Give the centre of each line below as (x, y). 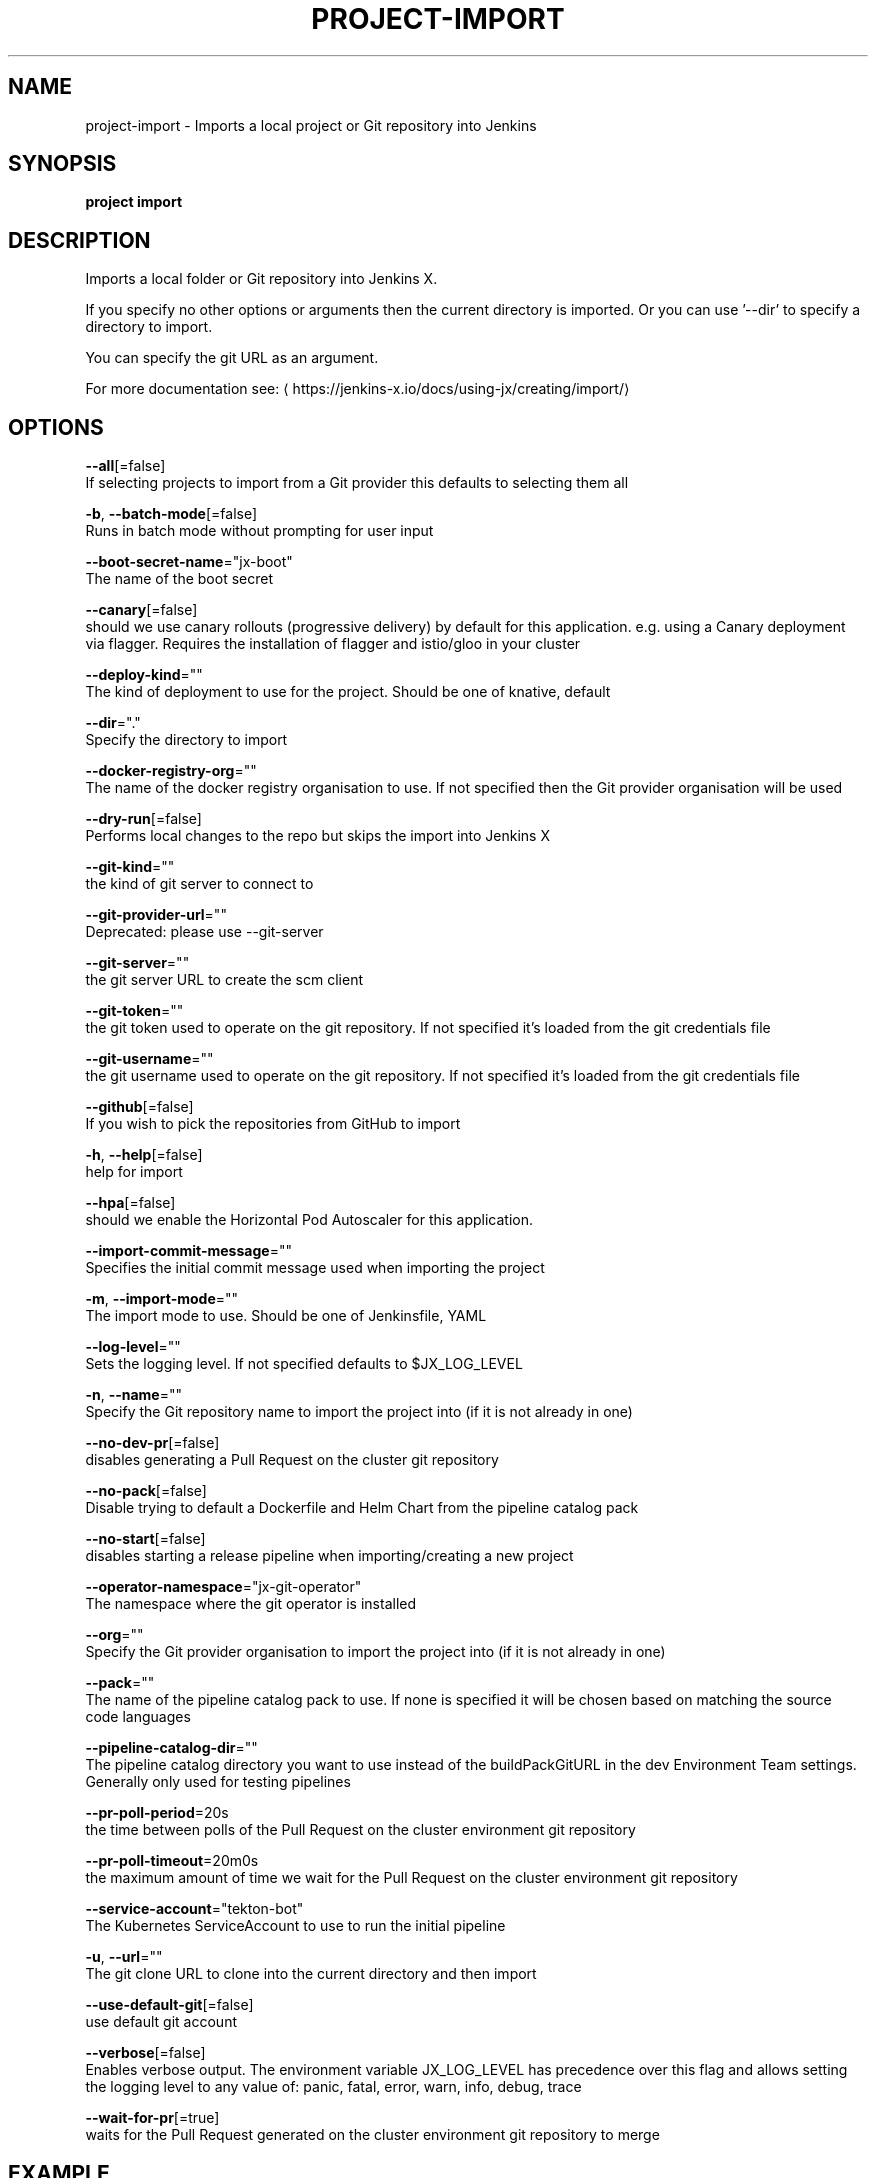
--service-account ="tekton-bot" (194, 1909)
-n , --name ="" (134, 1395)
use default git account (161, 2022)
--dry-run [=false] (143, 819)
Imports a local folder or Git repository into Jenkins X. (261, 279)
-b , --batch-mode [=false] (171, 514)
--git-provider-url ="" (156, 915)
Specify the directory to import (186, 740)
